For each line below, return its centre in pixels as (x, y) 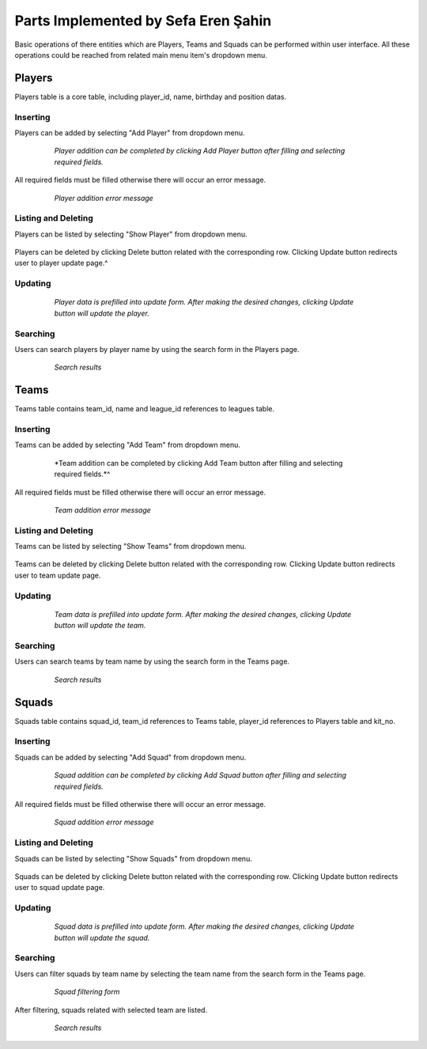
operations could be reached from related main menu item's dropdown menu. (141, 55)
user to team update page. (58, 575)
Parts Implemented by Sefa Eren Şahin (143, 21)
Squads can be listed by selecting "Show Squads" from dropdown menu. (133, 858)
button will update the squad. (102, 937)
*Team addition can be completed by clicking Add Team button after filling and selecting (198, 463)
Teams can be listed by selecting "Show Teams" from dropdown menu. (130, 547)
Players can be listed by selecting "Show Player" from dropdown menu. (131, 234)
